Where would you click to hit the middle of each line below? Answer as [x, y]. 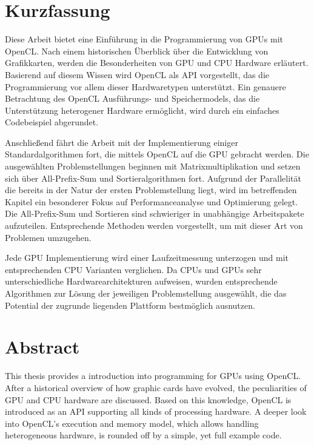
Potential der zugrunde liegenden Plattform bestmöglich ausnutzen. [130, 305]
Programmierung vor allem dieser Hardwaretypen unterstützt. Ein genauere [145, 86]
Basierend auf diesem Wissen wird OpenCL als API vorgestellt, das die [137, 74]
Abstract [42, 347]
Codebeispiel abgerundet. [52, 122]
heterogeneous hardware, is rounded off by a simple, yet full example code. [143, 435]
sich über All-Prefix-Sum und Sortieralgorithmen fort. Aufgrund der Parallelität [153, 178]
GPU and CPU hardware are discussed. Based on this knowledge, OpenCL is [148, 399]
